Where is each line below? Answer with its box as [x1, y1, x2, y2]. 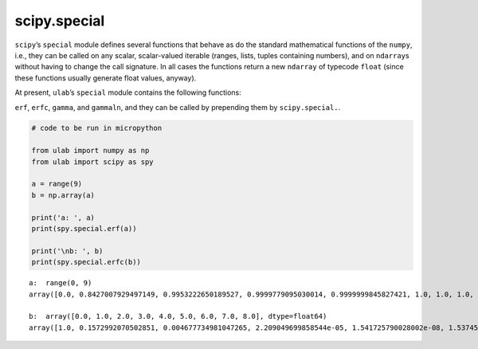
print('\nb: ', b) [31, 246, 104, 255]
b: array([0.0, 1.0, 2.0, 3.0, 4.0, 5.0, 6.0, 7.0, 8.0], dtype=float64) [29, 312, 327, 321]
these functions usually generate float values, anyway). [14, 73, 197, 83]
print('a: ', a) [31, 213, 96, 222]
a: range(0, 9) [29, 279, 92, 288]
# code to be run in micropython [31, 124, 163, 133]
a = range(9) [31, 179, 83, 189]
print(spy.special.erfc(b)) [31, 257, 141, 267]
